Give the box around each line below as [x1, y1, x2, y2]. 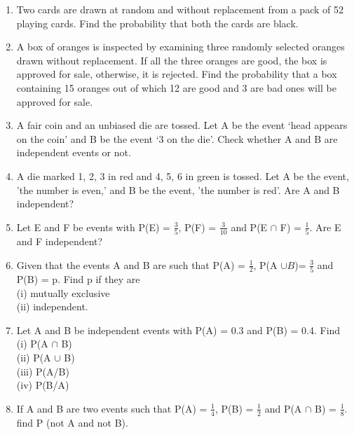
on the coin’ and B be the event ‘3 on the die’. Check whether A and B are [16, 131, 338, 146]
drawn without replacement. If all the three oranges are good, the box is [16, 53, 327, 67]
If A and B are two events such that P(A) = [16, 401, 207, 415]
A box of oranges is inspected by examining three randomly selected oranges [16, 39, 345, 54]
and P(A [264, 401, 302, 415]
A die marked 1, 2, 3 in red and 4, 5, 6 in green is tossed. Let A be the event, [16, 168, 349, 183]
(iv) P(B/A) [16, 378, 69, 392]
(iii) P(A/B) [16, 364, 69, 378]
